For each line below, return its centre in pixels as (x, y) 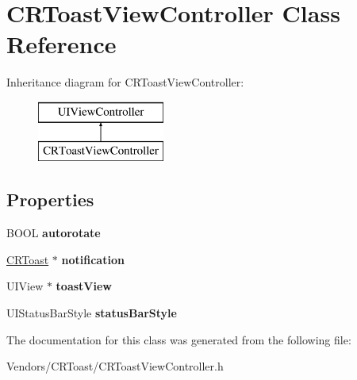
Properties (50, 200)
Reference (61, 44)
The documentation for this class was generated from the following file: (179, 339)
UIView (25, 286)
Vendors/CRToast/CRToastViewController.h (115, 366)
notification (93, 259)
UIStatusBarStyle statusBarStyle (92, 313)
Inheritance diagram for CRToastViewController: (125, 82)
